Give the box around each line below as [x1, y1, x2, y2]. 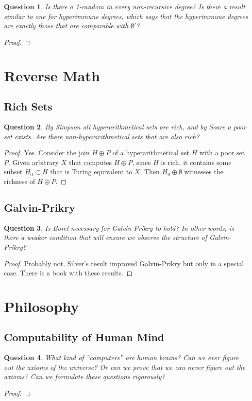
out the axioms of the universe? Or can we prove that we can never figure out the [4, 362, 246, 372]
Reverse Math [4, 65, 100, 85]
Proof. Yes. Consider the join [4, 147, 90, 158]
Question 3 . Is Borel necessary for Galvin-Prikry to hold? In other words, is [4, 222, 234, 233]
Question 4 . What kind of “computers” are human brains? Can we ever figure [4, 352, 239, 363]
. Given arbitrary [8, 157, 59, 167]
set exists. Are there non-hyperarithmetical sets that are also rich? [4, 131, 200, 141]
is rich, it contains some [161, 157, 232, 167]
